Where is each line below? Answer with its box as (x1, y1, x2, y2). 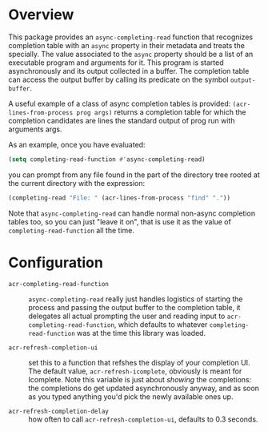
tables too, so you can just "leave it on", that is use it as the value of (8, 216, 232, 226)
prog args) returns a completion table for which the (76, 107, 246, 117)
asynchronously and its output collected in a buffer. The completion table (8, 66, 250, 75)
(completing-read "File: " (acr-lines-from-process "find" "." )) (8, 194, 230, 202)
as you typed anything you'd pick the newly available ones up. (28, 391, 234, 402)
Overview (8, 6, 74, 24)
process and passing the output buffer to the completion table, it (28, 302, 241, 312)
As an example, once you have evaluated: (8, 139, 146, 149)
